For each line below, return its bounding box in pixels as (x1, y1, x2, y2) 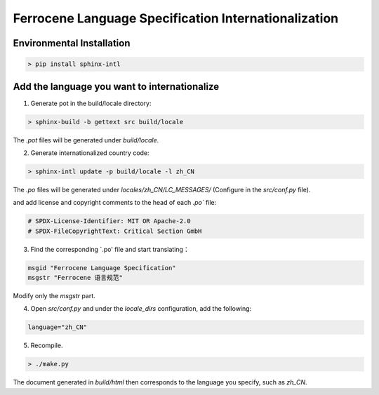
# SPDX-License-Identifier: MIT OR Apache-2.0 (27, 217, 191, 225)
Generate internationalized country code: (30, 149, 150, 157)
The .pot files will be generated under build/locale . (13, 135, 159, 144)
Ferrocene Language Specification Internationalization (13, 11, 339, 26)
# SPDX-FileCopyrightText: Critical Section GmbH (27, 227, 202, 235)
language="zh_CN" (27, 323, 88, 331)
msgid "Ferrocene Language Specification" (27, 264, 176, 272)
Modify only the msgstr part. (13, 292, 96, 300)
